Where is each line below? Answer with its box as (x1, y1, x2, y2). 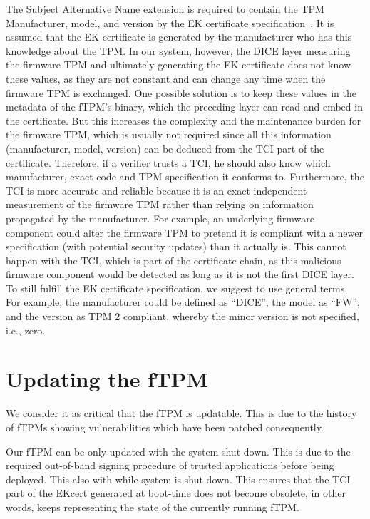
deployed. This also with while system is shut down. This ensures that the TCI (6, 471, 351, 486)
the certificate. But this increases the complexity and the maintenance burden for (6, 113, 361, 128)
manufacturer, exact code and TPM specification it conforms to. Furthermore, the (6, 169, 364, 184)
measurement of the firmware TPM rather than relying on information (6, 197, 314, 212)
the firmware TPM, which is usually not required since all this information (6, 127, 332, 142)
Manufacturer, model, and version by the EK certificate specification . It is (6, 15, 334, 30)
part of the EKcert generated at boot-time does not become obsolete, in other (6, 485, 346, 500)
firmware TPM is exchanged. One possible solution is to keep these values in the (6, 85, 356, 100)
